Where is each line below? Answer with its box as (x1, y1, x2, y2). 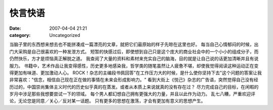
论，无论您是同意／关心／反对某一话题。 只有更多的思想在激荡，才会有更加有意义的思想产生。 (9, 98, 206, 104)
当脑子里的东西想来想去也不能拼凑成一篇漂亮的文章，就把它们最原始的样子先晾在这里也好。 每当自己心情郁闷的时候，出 (9, 41, 259, 47)
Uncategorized (49, 32, 80, 38)
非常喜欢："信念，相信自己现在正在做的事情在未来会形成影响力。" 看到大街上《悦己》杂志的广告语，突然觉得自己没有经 (9, 77, 258, 83)
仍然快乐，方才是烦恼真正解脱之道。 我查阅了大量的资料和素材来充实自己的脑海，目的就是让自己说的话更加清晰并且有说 (9, 56, 259, 62)
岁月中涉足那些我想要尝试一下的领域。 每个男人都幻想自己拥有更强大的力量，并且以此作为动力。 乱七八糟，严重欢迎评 (9, 91, 255, 97)
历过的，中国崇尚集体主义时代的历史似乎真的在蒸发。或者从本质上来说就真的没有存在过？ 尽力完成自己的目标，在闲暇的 (9, 84, 259, 90)
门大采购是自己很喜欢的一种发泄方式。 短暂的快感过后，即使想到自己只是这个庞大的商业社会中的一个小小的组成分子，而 (9, 48, 259, 54)
